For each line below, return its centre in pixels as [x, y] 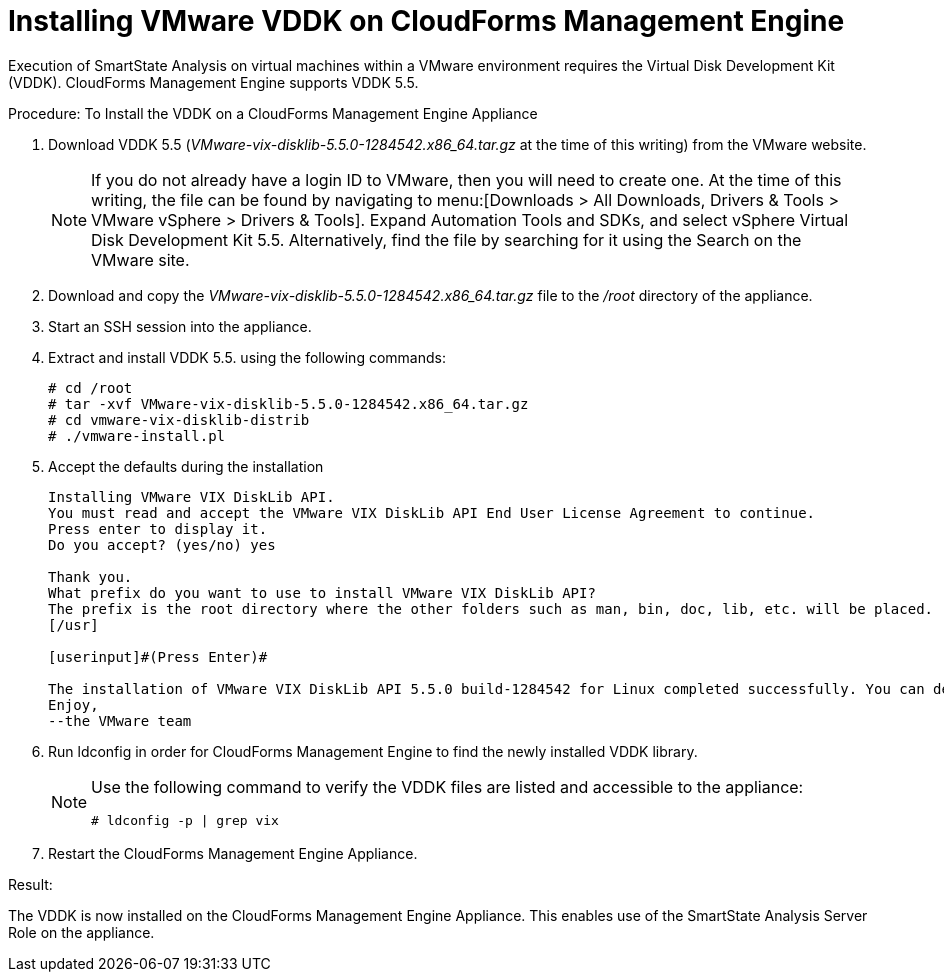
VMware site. [140, 259]
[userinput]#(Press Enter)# [158, 656]
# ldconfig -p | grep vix [185, 820]
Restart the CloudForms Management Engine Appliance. [233, 853]
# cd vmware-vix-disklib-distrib [179, 419]
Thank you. [90, 576]
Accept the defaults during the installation [186, 466]
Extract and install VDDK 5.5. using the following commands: [247, 357]
